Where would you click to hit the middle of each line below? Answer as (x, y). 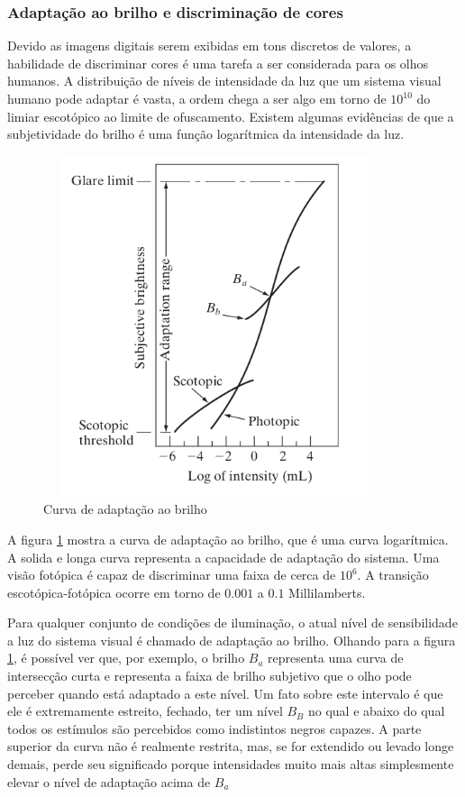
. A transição (393, 575)
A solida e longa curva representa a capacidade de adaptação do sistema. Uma (223, 557)
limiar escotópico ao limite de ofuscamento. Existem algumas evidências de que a (231, 116)
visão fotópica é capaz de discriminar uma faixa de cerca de (172, 575)
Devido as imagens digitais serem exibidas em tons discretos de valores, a (210, 46)
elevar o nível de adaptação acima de (109, 781)
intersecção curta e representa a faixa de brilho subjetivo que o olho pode (210, 676)
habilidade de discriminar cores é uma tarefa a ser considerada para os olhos (218, 63)
